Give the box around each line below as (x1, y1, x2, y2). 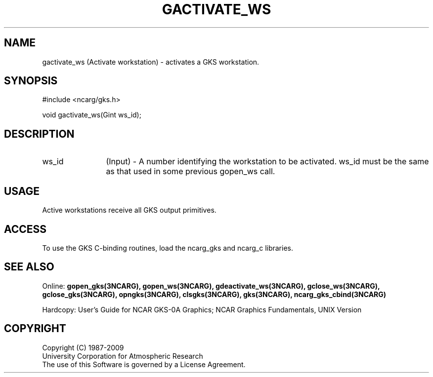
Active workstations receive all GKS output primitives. (42, 206, 216, 215)
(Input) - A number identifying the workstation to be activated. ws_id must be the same (106, 156, 429, 167)
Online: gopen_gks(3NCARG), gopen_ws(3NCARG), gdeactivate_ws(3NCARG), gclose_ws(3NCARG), (42, 281, 380, 290)
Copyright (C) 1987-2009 (42, 343, 124, 352)
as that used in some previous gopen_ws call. (106, 166, 275, 177)
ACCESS (4, 223, 47, 235)
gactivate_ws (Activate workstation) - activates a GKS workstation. (42, 57, 260, 66)
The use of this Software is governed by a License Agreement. (42, 360, 246, 369)
